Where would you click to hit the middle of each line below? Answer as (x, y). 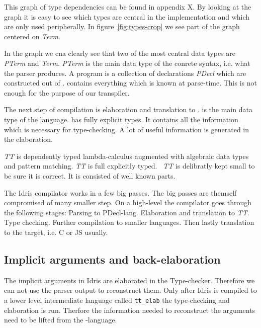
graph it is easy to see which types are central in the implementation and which (127, 16)
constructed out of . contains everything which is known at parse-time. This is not (131, 83)
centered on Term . (32, 36)
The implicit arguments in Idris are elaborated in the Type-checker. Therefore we (129, 280)
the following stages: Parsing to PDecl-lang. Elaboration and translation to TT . (127, 212)
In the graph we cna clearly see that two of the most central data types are (120, 53)
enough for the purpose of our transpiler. (67, 92)
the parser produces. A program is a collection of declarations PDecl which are (125, 73)
